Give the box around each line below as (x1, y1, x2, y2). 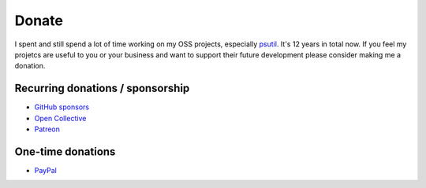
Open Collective (34, 113, 87, 123)
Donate (14, 12, 63, 29)
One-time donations (14, 145, 116, 158)
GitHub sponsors (34, 102, 90, 112)
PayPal (34, 165, 57, 175)
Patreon (34, 124, 61, 134)
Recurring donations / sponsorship (14, 82, 190, 95)
